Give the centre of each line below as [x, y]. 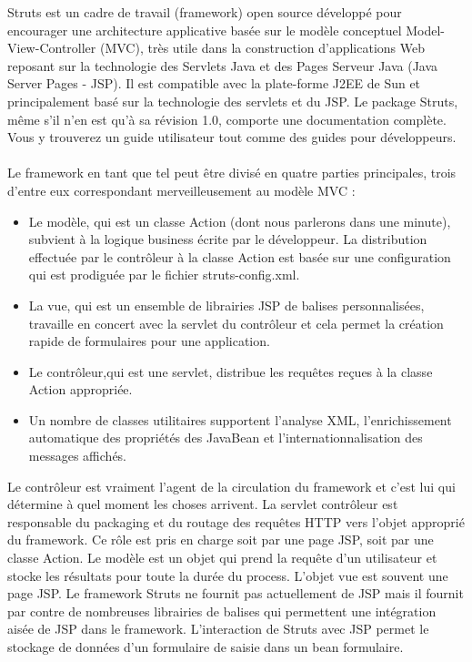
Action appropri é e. [80, 389]
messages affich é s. [78, 456]
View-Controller [52, 48]
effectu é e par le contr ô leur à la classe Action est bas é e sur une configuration [240, 256]
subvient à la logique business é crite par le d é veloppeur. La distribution [228, 239]
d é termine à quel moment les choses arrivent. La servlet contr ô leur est [203, 504]
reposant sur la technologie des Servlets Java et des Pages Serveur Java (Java [223, 65]
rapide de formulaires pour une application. [149, 341]
